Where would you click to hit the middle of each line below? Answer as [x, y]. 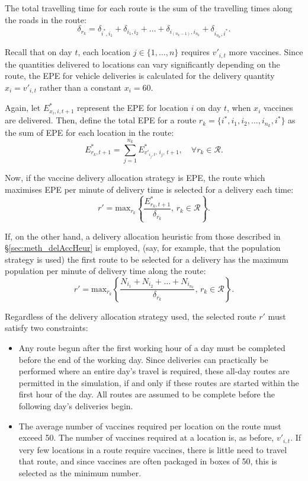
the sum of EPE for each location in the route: [89, 133]
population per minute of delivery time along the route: [105, 271]
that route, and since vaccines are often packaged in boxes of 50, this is [148, 461]
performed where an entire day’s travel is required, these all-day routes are [154, 371]
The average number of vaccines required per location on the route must [150, 426]
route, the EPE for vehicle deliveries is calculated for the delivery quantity [140, 76]
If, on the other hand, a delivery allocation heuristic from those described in [143, 236]
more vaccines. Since [266, 52]
